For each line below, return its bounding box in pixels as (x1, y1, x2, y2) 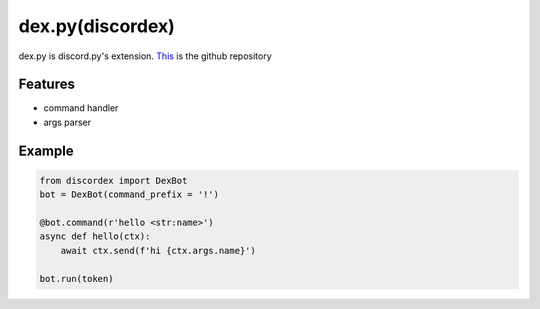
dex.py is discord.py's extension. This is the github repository (18, 50, 272, 62)
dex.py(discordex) (18, 15, 175, 37)
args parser (43, 116, 92, 128)
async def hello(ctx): (39, 231, 151, 242)
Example (18, 142, 74, 159)
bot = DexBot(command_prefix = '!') (39, 189, 220, 200)
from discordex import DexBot (39, 175, 188, 186)
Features (18, 76, 75, 93)
